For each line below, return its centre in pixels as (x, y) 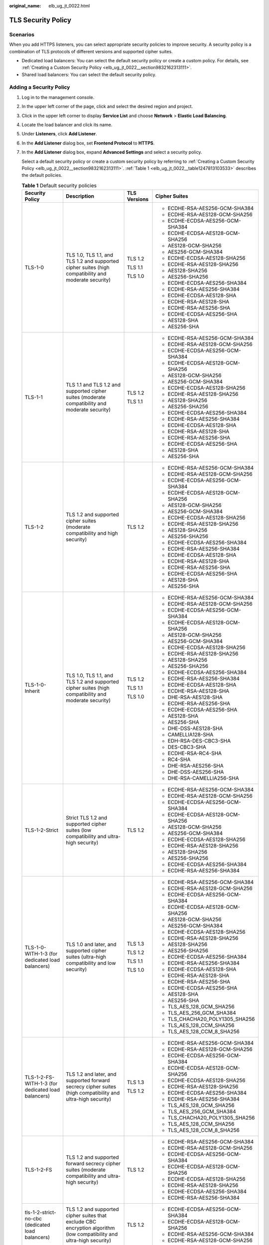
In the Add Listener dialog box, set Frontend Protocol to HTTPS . (88, 143)
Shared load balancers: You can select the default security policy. (89, 74)
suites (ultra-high (86, 957)
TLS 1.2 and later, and (91, 1074)
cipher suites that (86, 1216)
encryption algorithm (90, 1228)
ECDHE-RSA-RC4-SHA (195, 753)
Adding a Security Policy (40, 87)
